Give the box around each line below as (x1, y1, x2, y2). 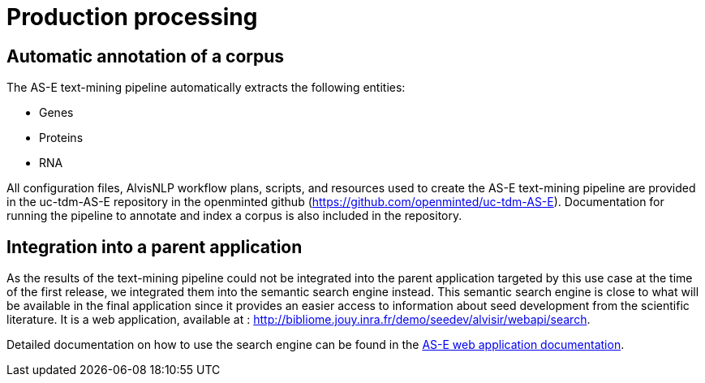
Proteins (39, 131, 84, 145)
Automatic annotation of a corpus (6, 45, 285, 67)
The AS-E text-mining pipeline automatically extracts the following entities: (6, 80, 406, 95)
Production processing (6, 3, 258, 31)
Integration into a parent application (6, 236, 303, 257)
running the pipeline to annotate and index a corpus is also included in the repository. (6, 209, 462, 223)
